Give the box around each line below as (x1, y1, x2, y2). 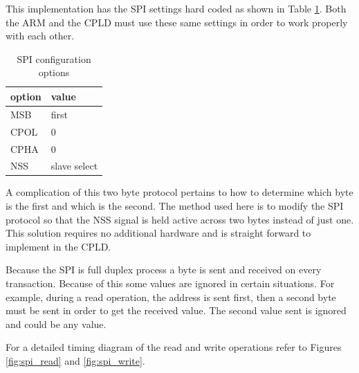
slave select (50, 158, 98, 173)
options (38, 65, 70, 80)
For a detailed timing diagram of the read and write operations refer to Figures (6, 340, 342, 354)
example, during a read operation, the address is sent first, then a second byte (6, 289, 336, 304)
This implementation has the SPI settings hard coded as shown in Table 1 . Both (6, 1, 347, 15)
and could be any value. (6, 316, 107, 331)
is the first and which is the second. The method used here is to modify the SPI (6, 199, 344, 213)
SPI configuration (17, 51, 91, 66)
